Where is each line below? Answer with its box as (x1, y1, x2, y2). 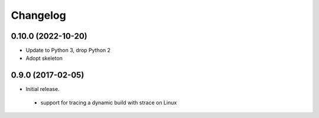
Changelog (11, 9, 66, 22)
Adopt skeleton (25, 55, 63, 62)
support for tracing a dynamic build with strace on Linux (40, 99, 177, 106)
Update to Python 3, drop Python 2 (25, 47, 111, 54)
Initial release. (25, 86, 60, 93)
